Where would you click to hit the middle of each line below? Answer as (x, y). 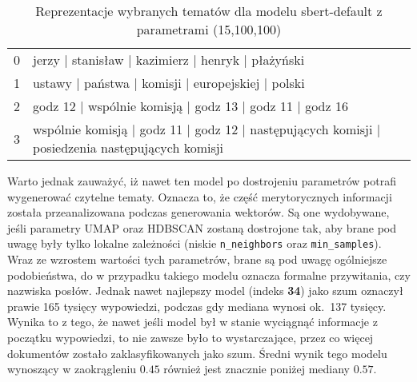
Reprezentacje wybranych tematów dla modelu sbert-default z (209, 11)
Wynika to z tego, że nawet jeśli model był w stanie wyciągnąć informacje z (192, 322)
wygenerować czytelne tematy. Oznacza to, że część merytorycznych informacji (200, 196)
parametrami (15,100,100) (209, 29)
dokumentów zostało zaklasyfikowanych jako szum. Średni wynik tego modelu (197, 353)
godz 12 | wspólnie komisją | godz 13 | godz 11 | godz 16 (190, 106)
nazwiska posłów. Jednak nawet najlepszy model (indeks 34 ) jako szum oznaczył (205, 290)
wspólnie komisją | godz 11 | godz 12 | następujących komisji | (207, 129)
